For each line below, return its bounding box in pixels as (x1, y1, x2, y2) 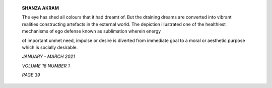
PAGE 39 (22, 72, 40, 78)
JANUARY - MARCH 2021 (22, 53, 75, 59)
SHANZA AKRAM (22, 5, 59, 11)
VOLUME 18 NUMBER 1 (22, 62, 70, 68)
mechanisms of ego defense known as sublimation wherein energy (22, 28, 161, 34)
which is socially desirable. (22, 44, 78, 50)
